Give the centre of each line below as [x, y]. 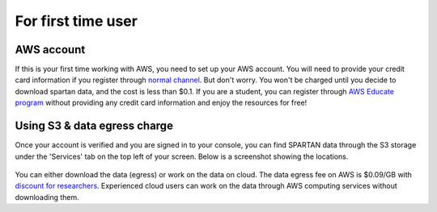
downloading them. [47, 197]
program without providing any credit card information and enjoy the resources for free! [161, 103]
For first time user [76, 21]
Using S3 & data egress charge [94, 126]
